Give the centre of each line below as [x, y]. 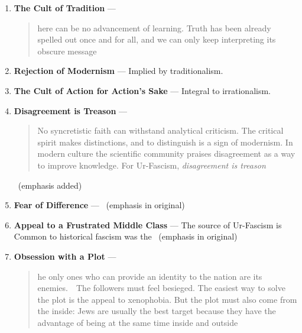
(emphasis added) [50, 185]
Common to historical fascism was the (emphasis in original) [126, 236]
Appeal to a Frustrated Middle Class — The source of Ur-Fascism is [148, 224]
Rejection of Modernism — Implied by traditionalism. [118, 71]
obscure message [67, 51]
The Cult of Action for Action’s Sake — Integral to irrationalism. [142, 90]
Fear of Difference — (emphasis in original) [99, 205]
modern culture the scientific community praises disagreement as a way [166, 153]
